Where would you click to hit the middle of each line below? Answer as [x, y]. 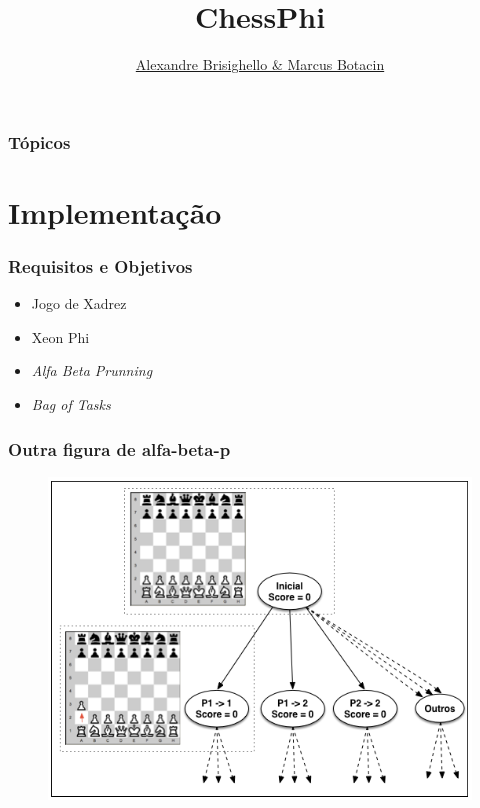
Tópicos [39, 141]
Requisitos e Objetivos [100, 265]
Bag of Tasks [71, 404]
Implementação [115, 211]
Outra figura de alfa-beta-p [119, 448]
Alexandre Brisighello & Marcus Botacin [260, 64]
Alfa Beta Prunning [92, 370]
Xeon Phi [60, 336]
